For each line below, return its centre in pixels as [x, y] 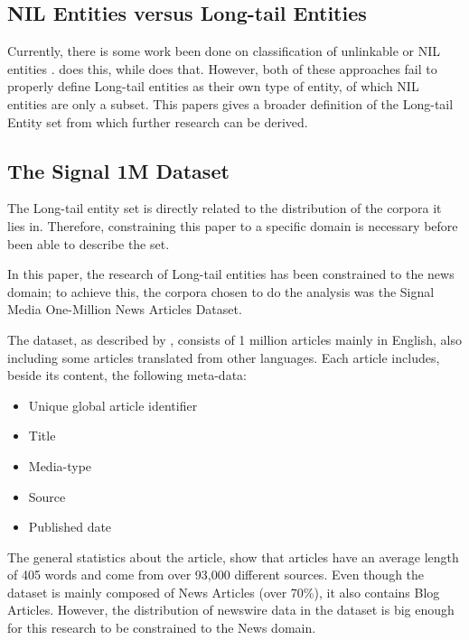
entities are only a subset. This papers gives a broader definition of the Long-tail [230, 103]
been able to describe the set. [89, 243]
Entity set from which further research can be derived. [158, 121]
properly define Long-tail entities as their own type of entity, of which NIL [213, 86]
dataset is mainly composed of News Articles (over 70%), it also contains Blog [224, 592]
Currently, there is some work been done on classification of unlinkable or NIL [224, 51]
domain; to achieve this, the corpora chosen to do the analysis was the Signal [221, 291]
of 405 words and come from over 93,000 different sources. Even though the [216, 575]
